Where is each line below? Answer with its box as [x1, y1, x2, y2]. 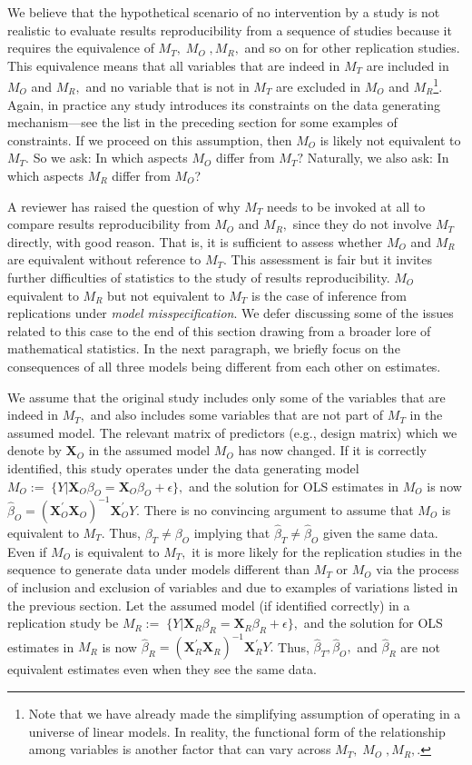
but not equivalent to [107, 285, 225, 304]
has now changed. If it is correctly [238, 441, 427, 460]
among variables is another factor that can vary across [28, 740, 331, 759]
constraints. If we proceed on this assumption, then [7, 130, 292, 149]
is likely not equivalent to [320, 130, 461, 149]
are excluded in [276, 77, 361, 96]
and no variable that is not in [85, 77, 250, 96]
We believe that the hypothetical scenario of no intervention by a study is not [7, 3, 440, 21]
